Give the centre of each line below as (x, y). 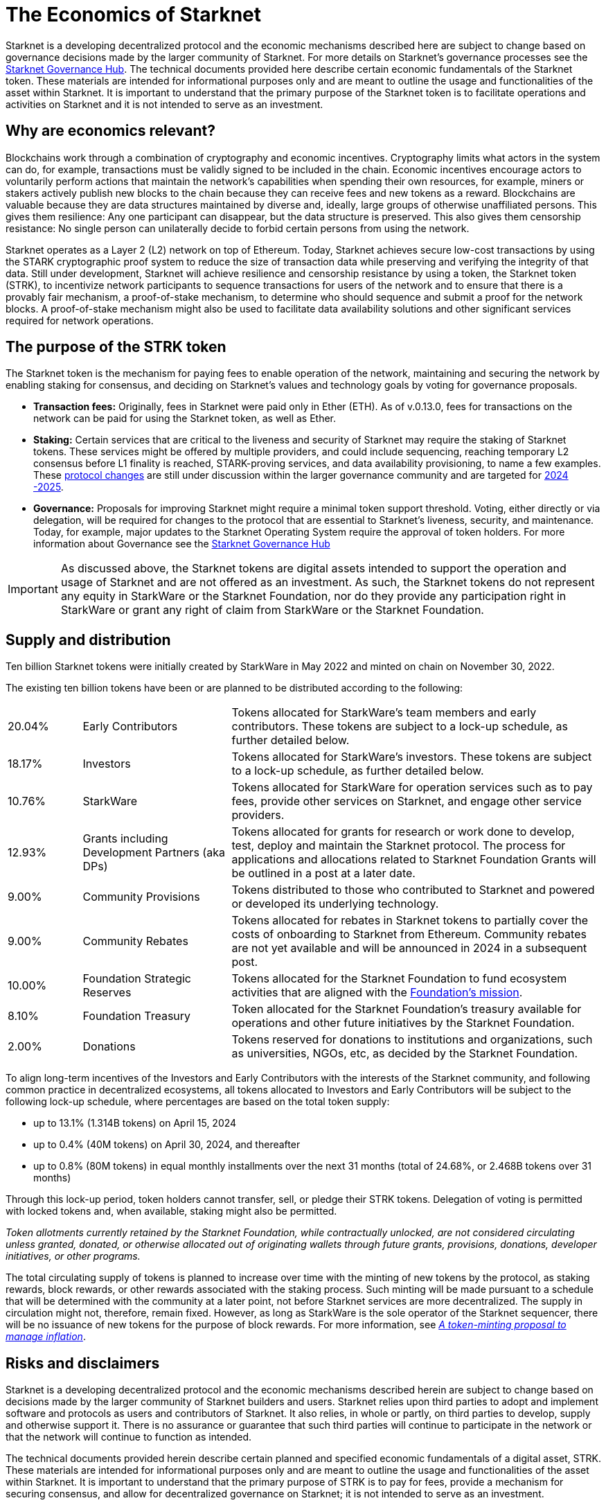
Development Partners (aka (154, 853)
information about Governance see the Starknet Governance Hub (182, 544)
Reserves (107, 993)
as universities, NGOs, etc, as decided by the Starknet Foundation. (404, 1054)
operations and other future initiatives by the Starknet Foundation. (403, 1023)
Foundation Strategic (137, 979)
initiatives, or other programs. (73, 1256)
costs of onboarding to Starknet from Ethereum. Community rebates (409, 934)
